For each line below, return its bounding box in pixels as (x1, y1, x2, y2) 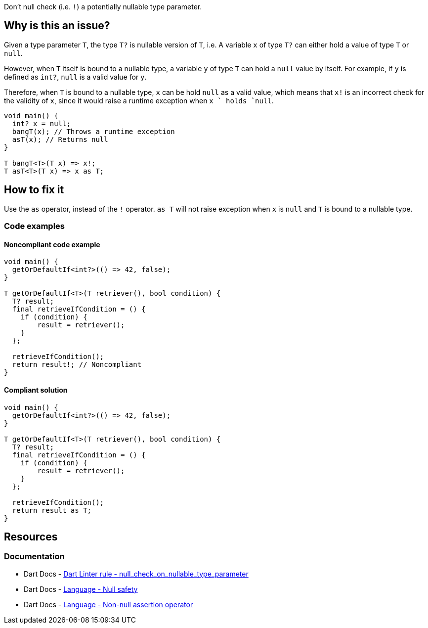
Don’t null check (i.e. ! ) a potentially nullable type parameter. (4, 2, 202, 11)
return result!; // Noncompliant (12, 360, 142, 369)
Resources (4, 530, 58, 543)
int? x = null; (12, 119, 71, 128)
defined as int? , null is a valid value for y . (4, 72, 147, 81)
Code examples (4, 221, 65, 231)
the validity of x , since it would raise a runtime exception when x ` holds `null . (4, 96, 274, 105)
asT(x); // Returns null (12, 135, 108, 143)
